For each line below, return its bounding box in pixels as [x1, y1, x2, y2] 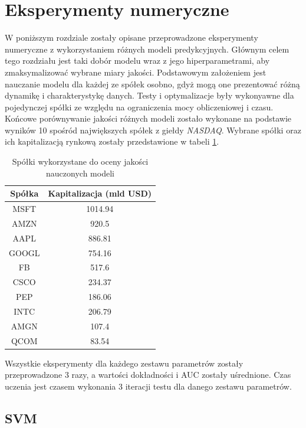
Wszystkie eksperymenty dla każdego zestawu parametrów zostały [5, 357, 244, 369]
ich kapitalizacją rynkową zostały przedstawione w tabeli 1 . [5, 135, 219, 148]
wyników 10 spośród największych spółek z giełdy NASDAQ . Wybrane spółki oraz [5, 123, 301, 136]
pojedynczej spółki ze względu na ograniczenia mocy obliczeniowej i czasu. [5, 100, 274, 113]
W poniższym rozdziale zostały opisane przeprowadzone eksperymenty [5, 31, 258, 44]
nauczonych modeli [46, 166, 114, 179]
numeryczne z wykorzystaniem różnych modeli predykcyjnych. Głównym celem [5, 43, 289, 55]
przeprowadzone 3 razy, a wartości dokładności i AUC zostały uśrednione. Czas [5, 368, 291, 381]
